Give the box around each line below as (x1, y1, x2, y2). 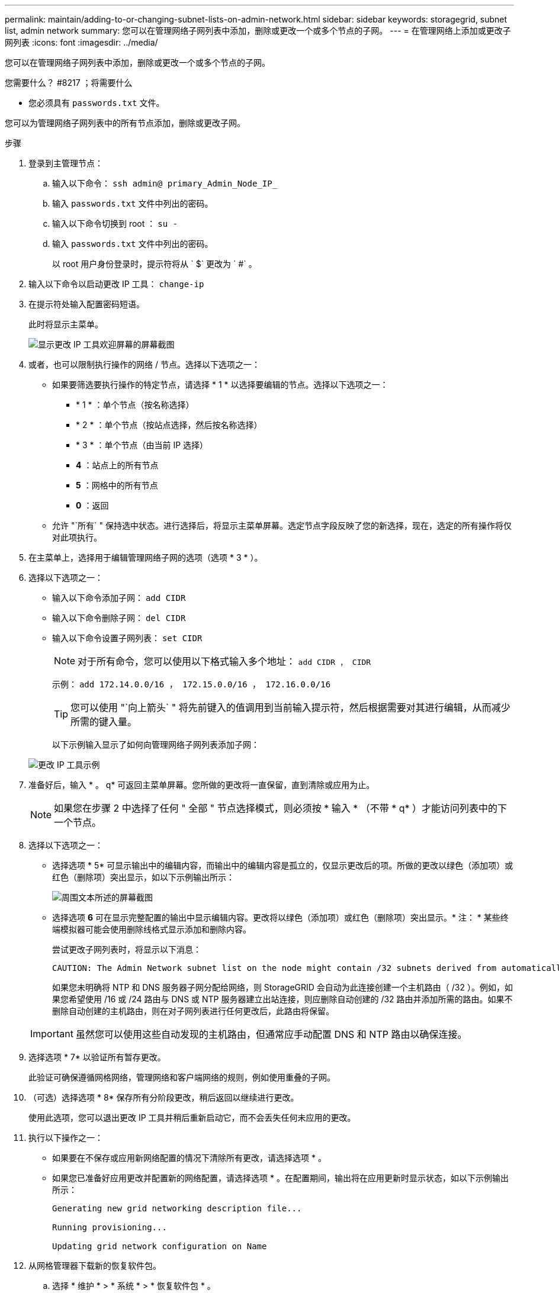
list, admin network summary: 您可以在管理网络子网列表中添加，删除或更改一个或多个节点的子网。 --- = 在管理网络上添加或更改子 (5, 25, 511, 36)
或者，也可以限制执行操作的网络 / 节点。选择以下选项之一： (28, 359, 260, 369)
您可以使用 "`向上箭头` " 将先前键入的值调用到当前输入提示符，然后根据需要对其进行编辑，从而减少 (70, 702, 510, 713)
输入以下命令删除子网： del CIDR (52, 613, 186, 623)
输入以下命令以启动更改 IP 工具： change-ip (28, 279, 204, 289)
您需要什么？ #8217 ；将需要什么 (5, 78, 133, 88)
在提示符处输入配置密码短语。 (28, 299, 144, 309)
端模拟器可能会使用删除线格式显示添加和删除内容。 (52, 924, 251, 934)
